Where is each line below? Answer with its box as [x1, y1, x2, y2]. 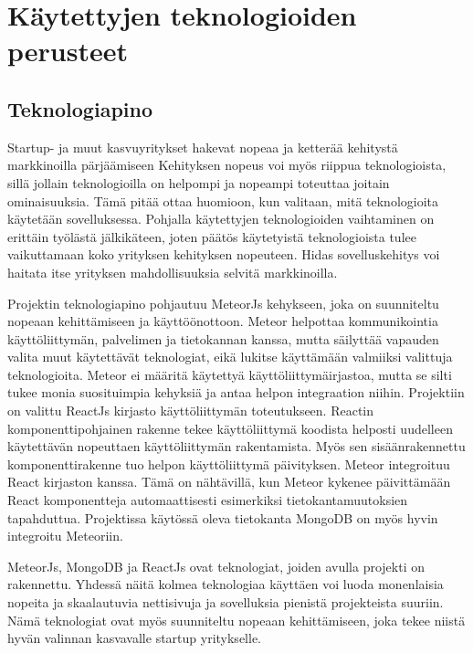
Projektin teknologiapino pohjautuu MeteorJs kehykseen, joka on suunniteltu [7, 293, 439, 312]
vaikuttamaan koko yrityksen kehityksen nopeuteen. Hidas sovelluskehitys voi [7, 245, 440, 264]
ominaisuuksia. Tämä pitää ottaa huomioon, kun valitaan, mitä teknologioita [7, 191, 439, 210]
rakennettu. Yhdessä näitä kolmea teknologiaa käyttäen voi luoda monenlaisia [7, 574, 444, 594]
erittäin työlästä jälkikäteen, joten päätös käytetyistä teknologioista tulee [7, 226, 416, 246]
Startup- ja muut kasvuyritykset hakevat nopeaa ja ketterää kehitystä [7, 137, 398, 156]
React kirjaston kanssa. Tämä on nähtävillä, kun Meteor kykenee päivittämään [7, 472, 451, 491]
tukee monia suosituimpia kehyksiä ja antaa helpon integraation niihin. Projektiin [7, 383, 465, 402]
